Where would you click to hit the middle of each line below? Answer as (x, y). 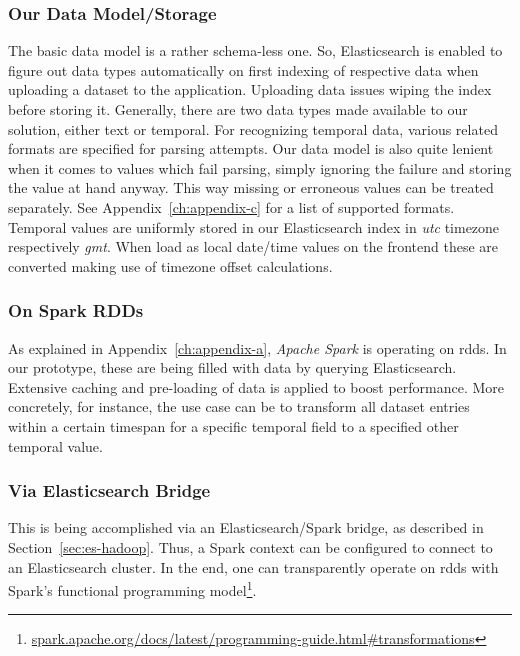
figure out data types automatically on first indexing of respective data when (243, 69)
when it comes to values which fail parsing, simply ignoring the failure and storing (260, 167)
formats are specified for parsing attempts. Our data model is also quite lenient (251, 148)
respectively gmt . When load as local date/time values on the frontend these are (253, 246)
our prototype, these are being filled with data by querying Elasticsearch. (232, 367)
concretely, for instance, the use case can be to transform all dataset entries (239, 406)
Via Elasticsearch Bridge (109, 490)
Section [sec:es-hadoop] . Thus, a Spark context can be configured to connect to (250, 546)
